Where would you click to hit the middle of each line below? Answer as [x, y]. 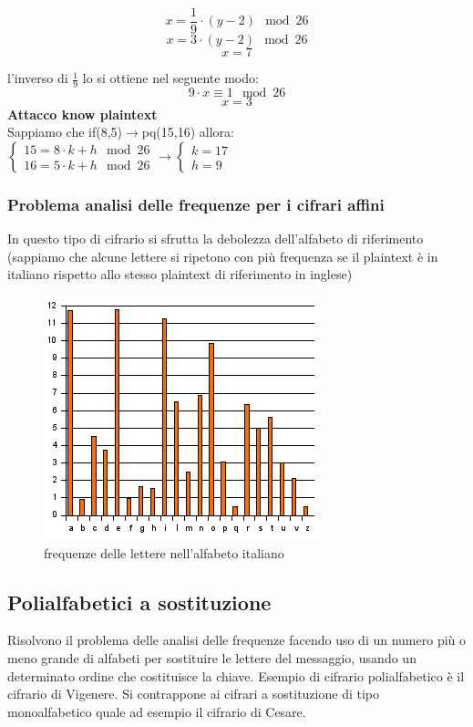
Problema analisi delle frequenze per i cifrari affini [196, 204]
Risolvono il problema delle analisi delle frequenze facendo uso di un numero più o [237, 640]
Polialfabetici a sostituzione [139, 602]
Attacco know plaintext [82, 114]
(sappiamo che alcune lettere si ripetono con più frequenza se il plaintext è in [223, 256]
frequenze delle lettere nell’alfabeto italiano [164, 552]
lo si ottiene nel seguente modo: [170, 78]
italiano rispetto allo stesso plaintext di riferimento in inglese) [180, 274]
